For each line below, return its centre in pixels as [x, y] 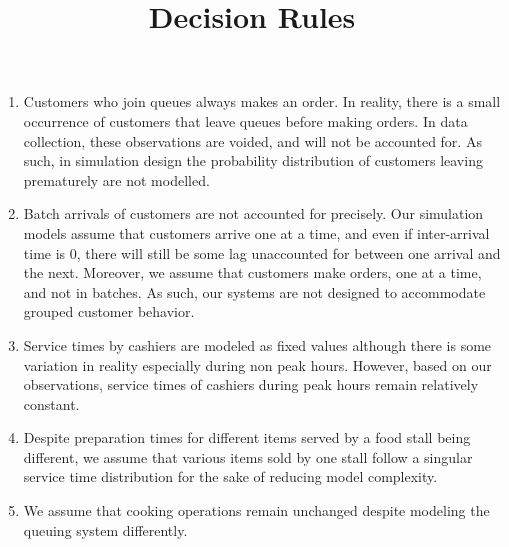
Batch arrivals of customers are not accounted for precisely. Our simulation [253, 213]
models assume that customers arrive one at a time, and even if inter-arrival [256, 232]
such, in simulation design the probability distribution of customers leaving [253, 160]
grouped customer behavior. [109, 311]
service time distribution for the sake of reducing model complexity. [230, 476]
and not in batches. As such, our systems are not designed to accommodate [254, 291]
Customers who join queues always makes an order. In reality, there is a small [262, 101]
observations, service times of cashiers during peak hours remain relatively [251, 384]
